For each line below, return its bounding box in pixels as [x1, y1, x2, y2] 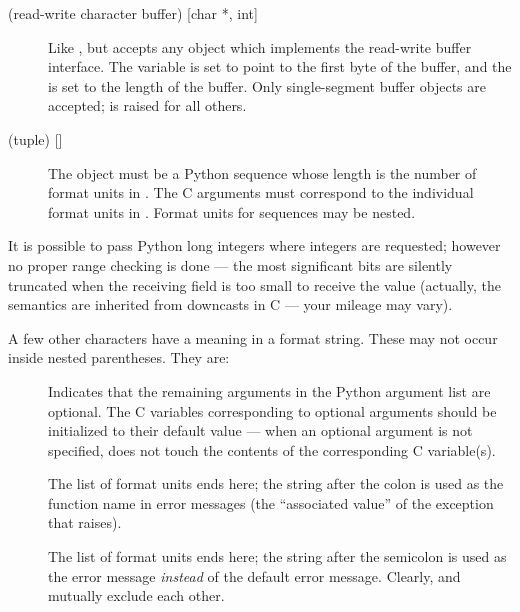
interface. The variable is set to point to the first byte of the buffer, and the [48, 56, 512, 77]
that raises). [48, 512, 122, 533]
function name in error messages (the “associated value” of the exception [48, 492, 494, 513]
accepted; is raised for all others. [48, 95, 247, 116]
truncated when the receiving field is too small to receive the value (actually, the [8, 274, 501, 295]
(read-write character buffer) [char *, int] [8, 3, 258, 23]
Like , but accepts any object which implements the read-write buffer [48, 36, 472, 57]
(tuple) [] [8, 128, 63, 149]
